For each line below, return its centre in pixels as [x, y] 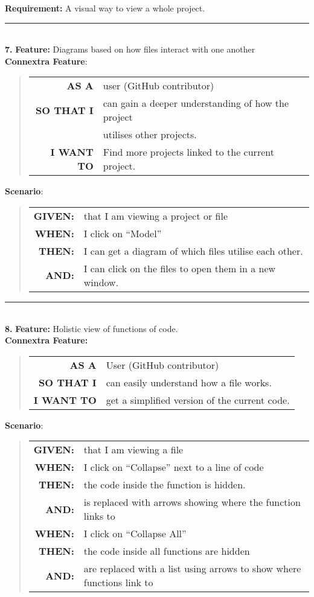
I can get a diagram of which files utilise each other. [193, 251]
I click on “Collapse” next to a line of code [174, 467]
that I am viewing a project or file [156, 215]
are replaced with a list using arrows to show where [192, 569]
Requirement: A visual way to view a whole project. [105, 8]
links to [99, 516]
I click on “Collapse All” [135, 534]
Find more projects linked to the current [188, 152]
